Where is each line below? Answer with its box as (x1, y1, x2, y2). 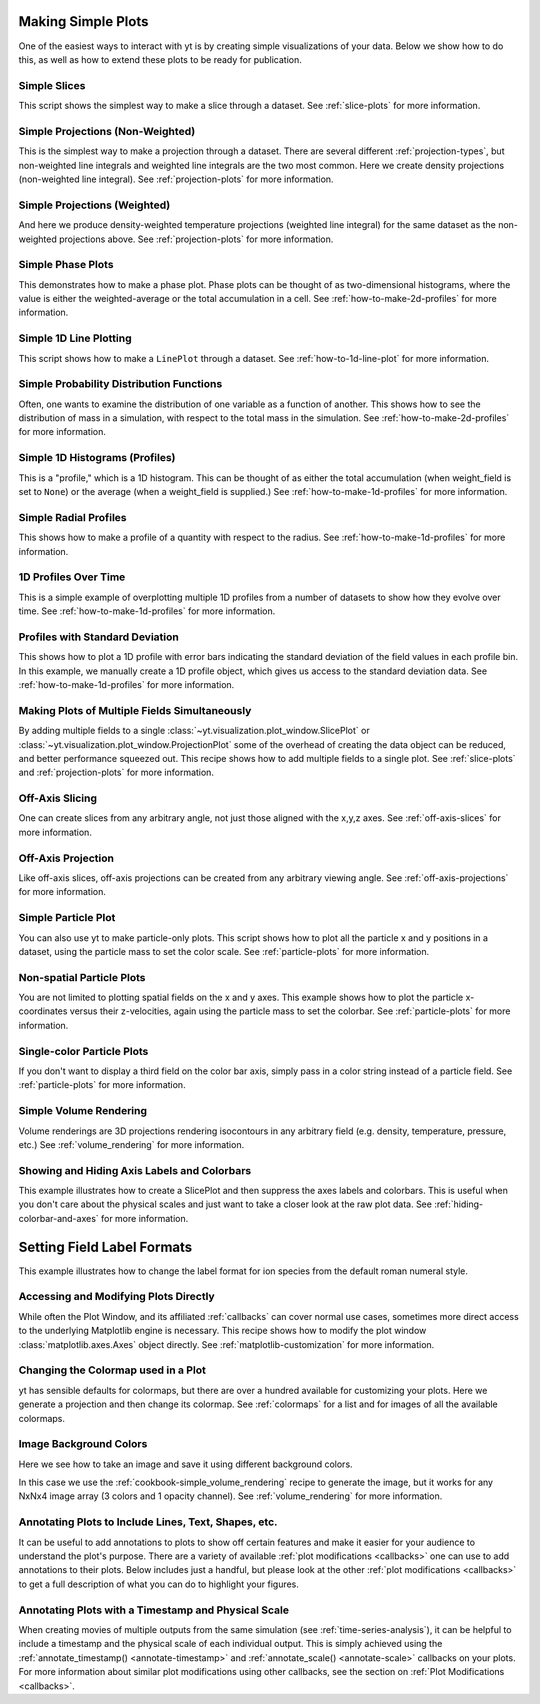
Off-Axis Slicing (18, 791, 98, 805)
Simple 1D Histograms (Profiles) (18, 451, 176, 465)
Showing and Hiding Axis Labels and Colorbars (18, 1163, 252, 1177)
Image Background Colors (18, 1437, 148, 1451)
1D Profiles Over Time (18, 570, 126, 584)
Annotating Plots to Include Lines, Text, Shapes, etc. (18, 1515, 278, 1529)
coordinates (18, 1005, 68, 1017)
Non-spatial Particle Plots (18, 970, 146, 984)
